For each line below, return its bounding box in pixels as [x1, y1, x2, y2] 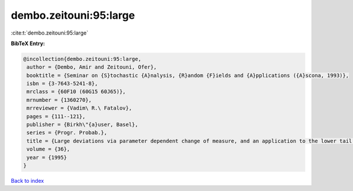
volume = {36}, [26, 146, 71, 152]
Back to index [11, 177, 44, 184]
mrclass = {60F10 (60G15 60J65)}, [26, 88, 126, 95]
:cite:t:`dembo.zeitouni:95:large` [11, 29, 88, 36]
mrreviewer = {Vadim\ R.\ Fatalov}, [26, 105, 132, 111]
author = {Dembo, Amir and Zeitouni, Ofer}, [26, 64, 157, 70]
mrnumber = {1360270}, [26, 97, 92, 103]
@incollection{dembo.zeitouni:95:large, [23, 56, 141, 62]
